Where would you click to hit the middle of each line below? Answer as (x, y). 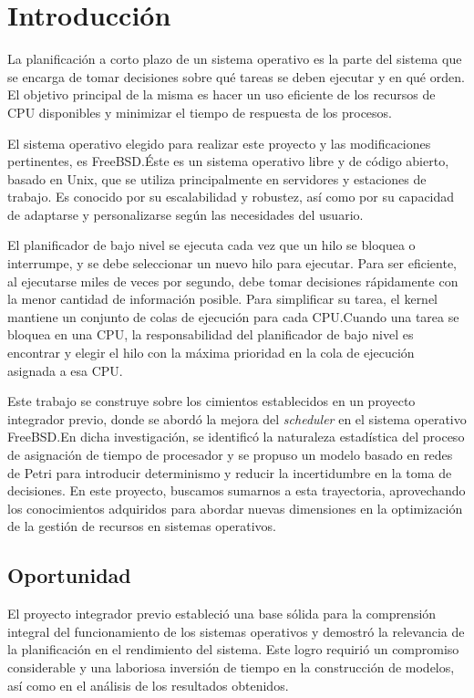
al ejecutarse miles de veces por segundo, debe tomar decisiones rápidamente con (233, 281)
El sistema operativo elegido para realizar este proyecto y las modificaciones (219, 143)
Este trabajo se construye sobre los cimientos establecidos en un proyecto (211, 401)
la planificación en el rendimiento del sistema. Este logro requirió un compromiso (233, 649)
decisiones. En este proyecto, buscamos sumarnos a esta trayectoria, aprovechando (237, 490)
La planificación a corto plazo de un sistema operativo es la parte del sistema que (235, 59)
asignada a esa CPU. (65, 370)
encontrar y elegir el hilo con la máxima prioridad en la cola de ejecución (211, 353)
